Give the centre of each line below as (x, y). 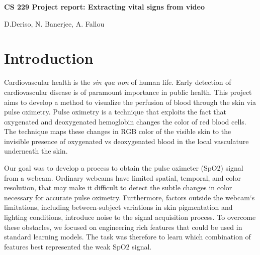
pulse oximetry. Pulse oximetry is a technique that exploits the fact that (115, 112)
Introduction (49, 58)
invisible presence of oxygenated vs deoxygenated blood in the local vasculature (126, 141)
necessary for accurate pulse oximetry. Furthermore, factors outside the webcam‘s (129, 197)
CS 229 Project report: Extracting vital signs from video (104, 7)
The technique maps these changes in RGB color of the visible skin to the (118, 131)
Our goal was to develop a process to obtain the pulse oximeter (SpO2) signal (124, 168)
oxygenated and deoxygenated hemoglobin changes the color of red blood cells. (125, 121)
